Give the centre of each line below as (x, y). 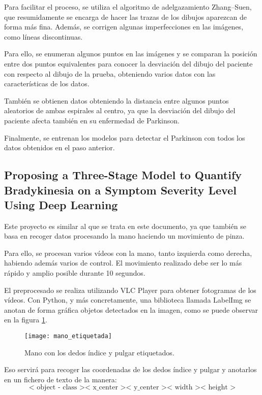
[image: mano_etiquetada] (68, 336)
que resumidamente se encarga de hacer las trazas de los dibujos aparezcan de (125, 17)
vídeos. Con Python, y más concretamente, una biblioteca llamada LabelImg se (128, 300)
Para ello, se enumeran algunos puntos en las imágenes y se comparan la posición (131, 54)
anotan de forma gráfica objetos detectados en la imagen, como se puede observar (131, 309)
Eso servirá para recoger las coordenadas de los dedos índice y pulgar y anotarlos (130, 369)
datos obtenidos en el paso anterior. (60, 147)
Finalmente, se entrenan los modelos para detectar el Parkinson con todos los (125, 137)
